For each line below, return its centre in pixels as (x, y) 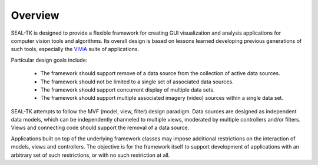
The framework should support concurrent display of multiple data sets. (127, 90)
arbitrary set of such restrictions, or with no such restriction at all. (90, 155)
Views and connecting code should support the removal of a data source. (100, 128)
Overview (35, 15)
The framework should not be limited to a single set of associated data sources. (137, 82)
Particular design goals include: (49, 60)
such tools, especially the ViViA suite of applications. (75, 49)
